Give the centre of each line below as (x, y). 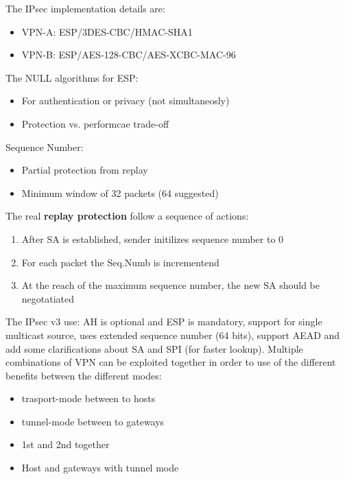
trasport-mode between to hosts (88, 398)
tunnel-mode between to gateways (93, 421)
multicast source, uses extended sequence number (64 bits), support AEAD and (173, 335)
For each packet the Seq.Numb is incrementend (120, 262)
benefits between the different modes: (84, 375)
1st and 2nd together (66, 444)
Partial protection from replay (85, 170)
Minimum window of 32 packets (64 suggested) (120, 192)
